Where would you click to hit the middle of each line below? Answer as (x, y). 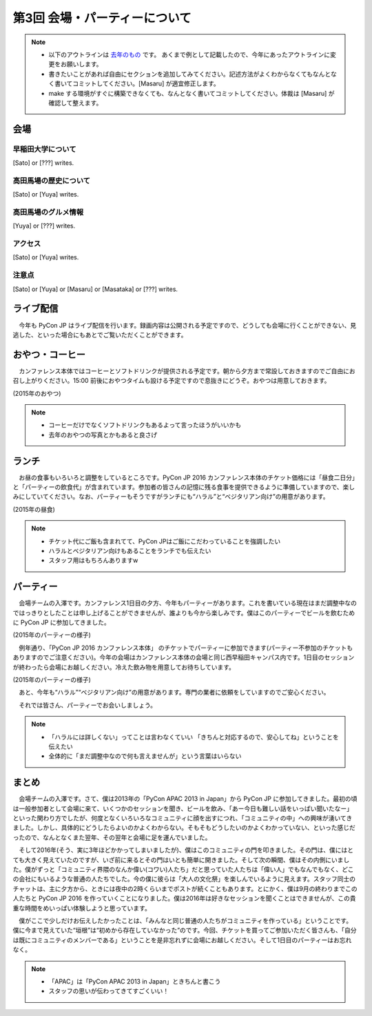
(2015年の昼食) (34, 509)
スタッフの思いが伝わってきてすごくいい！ (108, 991)
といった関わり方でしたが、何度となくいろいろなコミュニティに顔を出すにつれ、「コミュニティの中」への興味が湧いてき (183, 818)
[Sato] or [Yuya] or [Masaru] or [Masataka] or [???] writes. (95, 289)
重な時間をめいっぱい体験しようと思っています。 (82, 908)
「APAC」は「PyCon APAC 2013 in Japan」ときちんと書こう (135, 981)
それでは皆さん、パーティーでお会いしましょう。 (87, 705)
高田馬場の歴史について (52, 181)
